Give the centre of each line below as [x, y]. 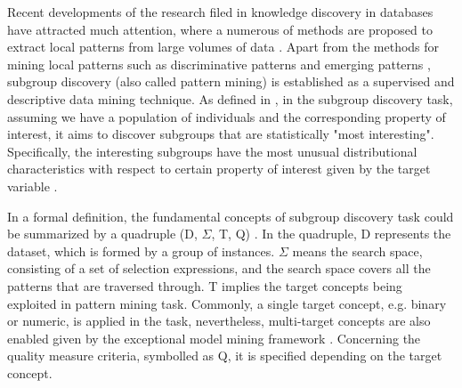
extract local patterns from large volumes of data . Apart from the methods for [223, 47]
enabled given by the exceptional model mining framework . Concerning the [214, 338]
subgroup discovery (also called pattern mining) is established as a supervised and [231, 81]
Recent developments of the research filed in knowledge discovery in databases [220, 12]
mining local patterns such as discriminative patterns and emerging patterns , [219, 64]
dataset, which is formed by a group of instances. [141, 251]
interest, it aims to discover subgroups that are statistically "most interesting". [221, 134]
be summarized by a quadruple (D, [102, 234]
